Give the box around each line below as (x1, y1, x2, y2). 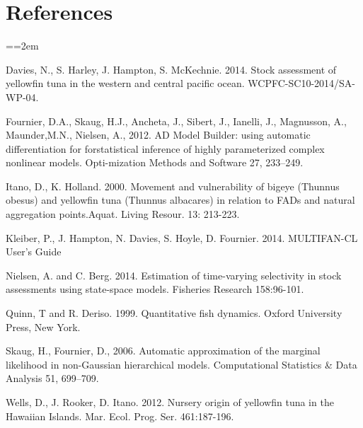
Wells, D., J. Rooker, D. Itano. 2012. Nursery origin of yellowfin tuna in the (6, 395, 334, 409)
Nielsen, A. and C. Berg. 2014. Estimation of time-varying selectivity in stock (6, 267, 342, 282)
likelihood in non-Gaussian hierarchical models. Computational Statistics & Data (6, 357, 357, 371)
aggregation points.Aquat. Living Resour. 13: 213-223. (6, 207, 240, 221)
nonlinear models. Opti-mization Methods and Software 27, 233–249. (6, 155, 304, 170)
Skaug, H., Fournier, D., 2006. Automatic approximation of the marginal (6, 343, 321, 358)
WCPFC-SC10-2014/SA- (248, 76, 356, 91)
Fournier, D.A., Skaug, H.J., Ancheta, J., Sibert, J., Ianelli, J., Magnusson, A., (6, 113, 347, 128)
